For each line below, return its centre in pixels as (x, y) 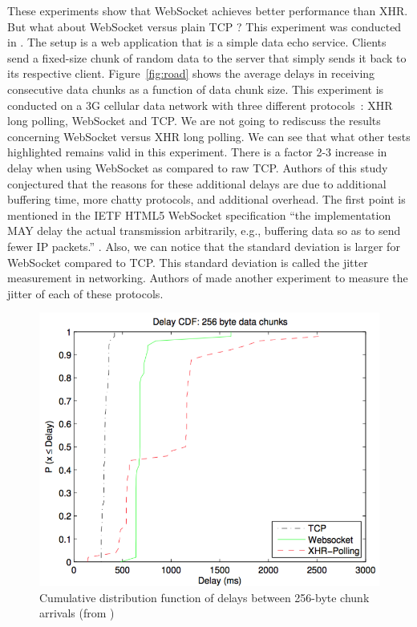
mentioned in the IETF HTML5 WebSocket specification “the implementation (199, 214)
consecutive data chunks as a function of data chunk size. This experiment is (196, 89)
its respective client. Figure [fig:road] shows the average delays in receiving (191, 73)
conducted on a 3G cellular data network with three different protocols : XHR (200, 105)
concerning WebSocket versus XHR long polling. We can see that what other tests (209, 136)
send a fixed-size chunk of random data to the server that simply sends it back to (207, 57)
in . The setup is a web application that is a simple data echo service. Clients (197, 42)
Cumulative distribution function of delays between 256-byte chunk (204, 597)
